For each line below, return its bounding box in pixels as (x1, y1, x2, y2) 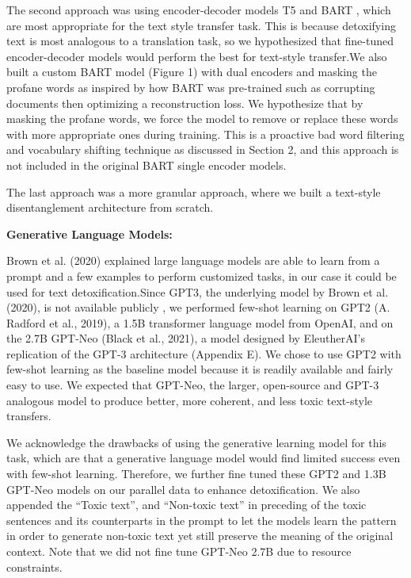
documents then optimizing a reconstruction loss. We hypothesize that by (6, 94, 363, 111)
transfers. (6, 408, 51, 424)
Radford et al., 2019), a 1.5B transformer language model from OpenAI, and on (6, 314, 394, 331)
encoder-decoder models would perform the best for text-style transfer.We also (6, 48, 387, 64)
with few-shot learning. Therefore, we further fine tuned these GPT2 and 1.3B (6, 465, 386, 482)
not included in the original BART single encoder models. (6, 156, 287, 173)
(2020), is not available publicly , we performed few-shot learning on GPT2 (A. (6, 299, 390, 316)
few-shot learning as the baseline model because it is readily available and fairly (6, 361, 394, 377)
